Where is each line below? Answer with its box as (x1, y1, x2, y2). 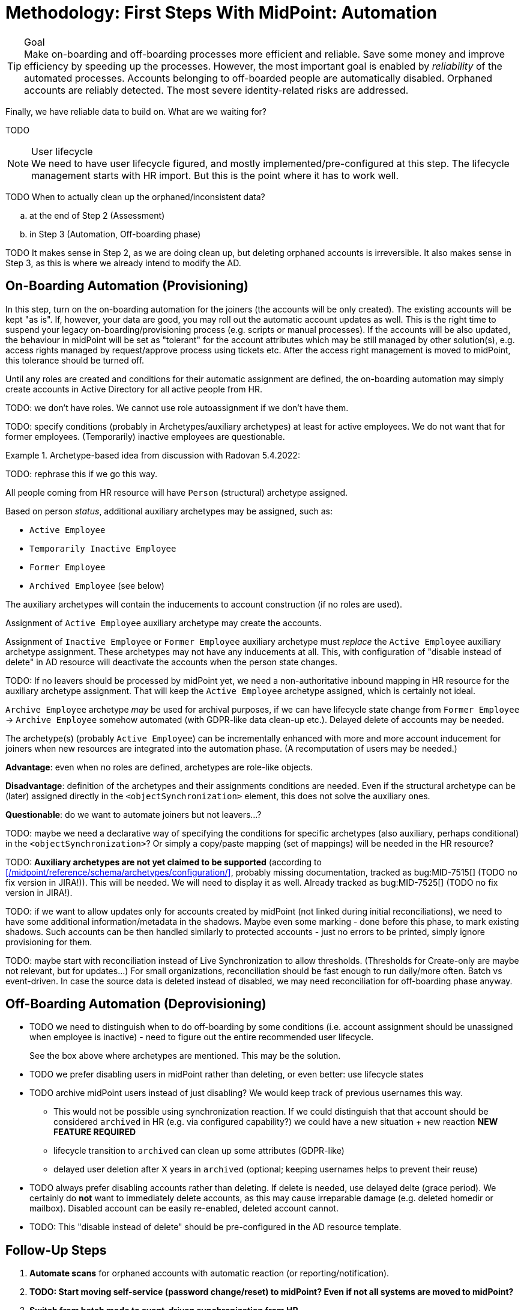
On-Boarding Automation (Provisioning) (5, 278, 249, 294)
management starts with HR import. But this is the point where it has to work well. (31, 169, 399, 181)
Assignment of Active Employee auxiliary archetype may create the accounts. (5, 617, 322, 628)
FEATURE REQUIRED (53, 1127, 136, 1138)
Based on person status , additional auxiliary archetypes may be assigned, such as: (5, 505, 333, 516)
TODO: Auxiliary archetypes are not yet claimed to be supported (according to (5, 856, 322, 867)
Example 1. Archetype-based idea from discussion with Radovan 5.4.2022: (5, 449, 300, 460)
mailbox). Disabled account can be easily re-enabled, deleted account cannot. (29, 1203, 339, 1214)
